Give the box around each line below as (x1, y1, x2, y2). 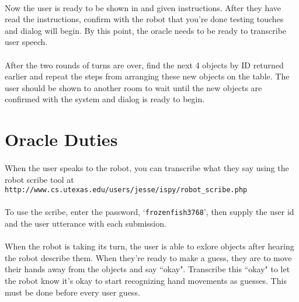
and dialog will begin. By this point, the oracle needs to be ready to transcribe (5, 24, 287, 36)
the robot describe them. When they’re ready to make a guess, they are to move (5, 251, 292, 263)
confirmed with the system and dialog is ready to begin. (5, 93, 205, 105)
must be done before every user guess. (5, 286, 140, 298)
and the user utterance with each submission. (5, 217, 166, 229)
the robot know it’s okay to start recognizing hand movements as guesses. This (5, 274, 287, 286)
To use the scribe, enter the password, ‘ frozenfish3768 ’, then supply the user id (5, 206, 294, 218)
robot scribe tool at (5, 173, 74, 185)
